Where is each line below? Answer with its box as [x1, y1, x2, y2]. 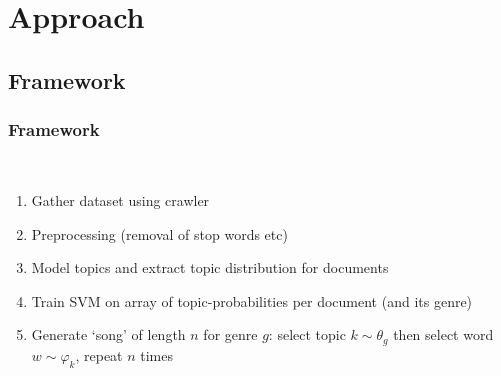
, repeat [75, 344, 123, 365]
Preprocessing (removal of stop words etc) [31, 223, 288, 244]
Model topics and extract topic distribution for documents [31, 257, 389, 278]
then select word [393, 324, 494, 345]
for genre [203, 324, 258, 345]
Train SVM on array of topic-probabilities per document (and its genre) [31, 290, 473, 311]
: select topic [268, 324, 346, 345]
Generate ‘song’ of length [31, 324, 186, 345]
